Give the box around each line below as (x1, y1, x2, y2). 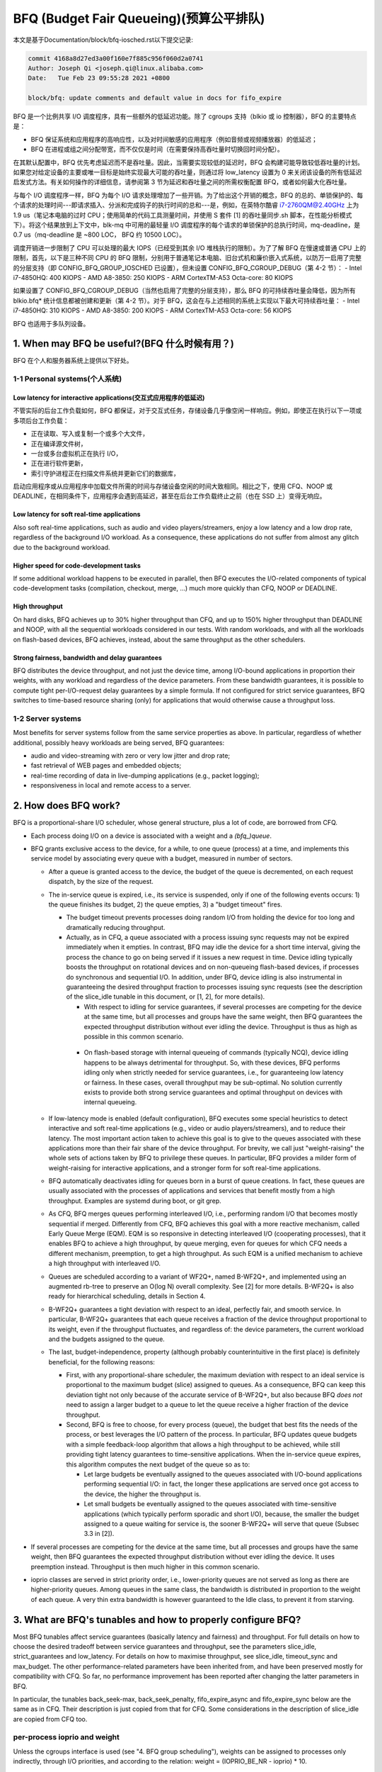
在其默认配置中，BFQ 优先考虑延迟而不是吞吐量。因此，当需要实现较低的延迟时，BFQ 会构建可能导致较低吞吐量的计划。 (13, 158, 364, 167)
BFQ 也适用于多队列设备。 (13, 319, 90, 327)
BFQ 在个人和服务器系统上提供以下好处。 (13, 357, 134, 365)
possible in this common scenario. (83, 1032, 184, 1041)
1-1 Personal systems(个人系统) (13, 374, 122, 384)
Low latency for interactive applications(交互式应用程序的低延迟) (13, 393, 205, 402)
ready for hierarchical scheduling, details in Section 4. (48, 1292, 206, 1301)
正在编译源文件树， (30, 439, 87, 448)
